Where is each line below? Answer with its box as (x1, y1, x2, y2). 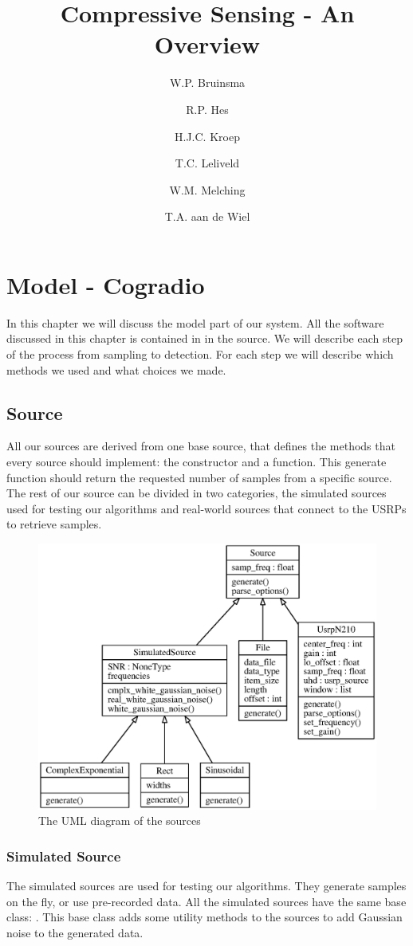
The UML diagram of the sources (38, 812, 201, 829)
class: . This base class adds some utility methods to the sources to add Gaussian (6, 909, 403, 925)
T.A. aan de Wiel (164, 208, 250, 225)
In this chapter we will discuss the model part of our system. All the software (6, 314, 384, 331)
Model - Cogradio (6, 268, 205, 300)
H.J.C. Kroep (175, 128, 240, 144)
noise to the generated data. (6, 924, 144, 940)
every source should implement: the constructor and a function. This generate (6, 453, 387, 469)
